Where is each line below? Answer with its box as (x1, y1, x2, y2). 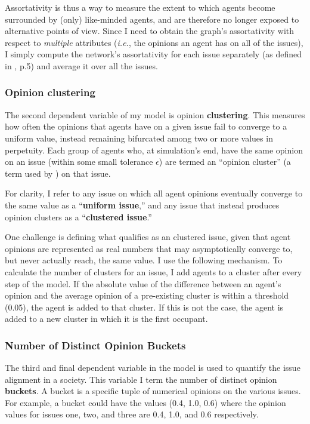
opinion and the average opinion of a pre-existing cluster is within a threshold (5, 289, 289, 302)
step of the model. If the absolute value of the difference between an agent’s (5, 277, 281, 290)
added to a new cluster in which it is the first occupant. (5, 312, 208, 325)
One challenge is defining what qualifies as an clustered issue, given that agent (5, 231, 291, 243)
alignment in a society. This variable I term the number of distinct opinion (5, 373, 277, 385)
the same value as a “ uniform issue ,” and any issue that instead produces (5, 198, 280, 211)
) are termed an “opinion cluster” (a (159, 155, 291, 168)
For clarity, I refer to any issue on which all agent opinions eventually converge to (5, 187, 303, 199)
